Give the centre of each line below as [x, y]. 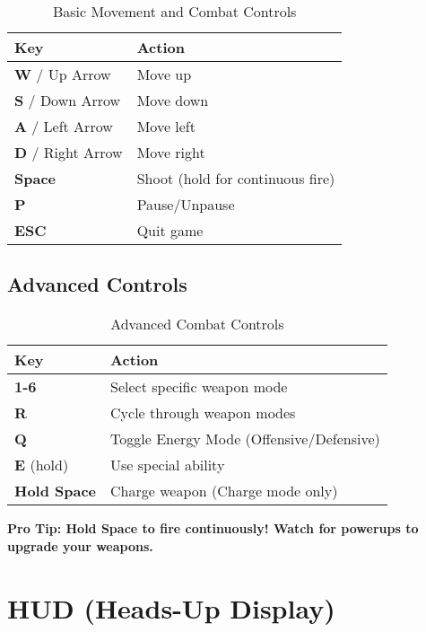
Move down [173, 100]
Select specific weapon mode [199, 387]
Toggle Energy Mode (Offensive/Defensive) [245, 439]
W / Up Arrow [63, 74]
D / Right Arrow [69, 152]
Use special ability [168, 465]
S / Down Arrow [68, 100]
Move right [171, 152]
